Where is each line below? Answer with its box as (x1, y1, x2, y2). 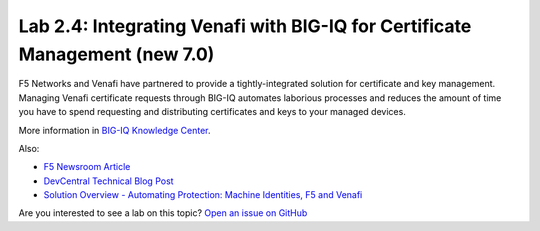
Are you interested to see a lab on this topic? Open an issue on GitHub (18, 207, 308, 219)
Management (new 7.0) (18, 43, 215, 65)
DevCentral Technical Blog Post (43, 175, 174, 187)
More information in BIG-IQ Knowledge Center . (18, 124, 211, 136)
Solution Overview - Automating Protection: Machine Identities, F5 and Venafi (43, 189, 363, 201)
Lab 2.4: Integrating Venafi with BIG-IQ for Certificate (18, 15, 472, 37)
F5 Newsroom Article (43, 161, 131, 173)
